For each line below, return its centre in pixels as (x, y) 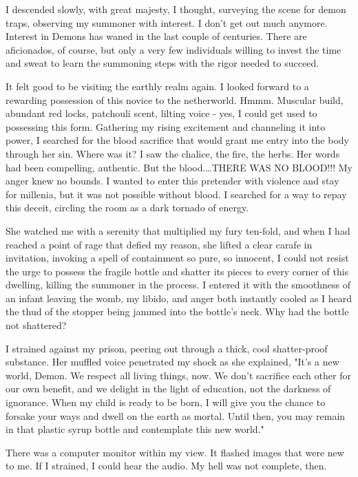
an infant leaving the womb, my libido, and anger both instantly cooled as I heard (179, 298)
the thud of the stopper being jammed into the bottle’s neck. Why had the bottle (177, 311)
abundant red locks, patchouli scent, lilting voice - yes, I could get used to (161, 113)
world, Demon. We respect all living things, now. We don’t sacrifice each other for (178, 375)
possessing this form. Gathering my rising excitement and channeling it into (166, 126)
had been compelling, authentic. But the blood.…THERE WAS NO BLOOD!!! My (179, 167)
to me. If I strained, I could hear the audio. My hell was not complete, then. (166, 466)
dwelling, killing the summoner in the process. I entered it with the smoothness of (178, 285)
